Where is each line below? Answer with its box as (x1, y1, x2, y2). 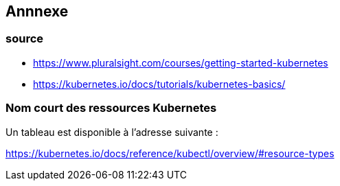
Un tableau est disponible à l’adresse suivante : (5, 126, 218, 138)
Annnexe (5, 3, 69, 20)
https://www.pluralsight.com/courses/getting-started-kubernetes (33, 56, 328, 69)
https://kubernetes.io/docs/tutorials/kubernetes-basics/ (33, 78, 286, 90)
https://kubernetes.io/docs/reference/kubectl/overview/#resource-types (5, 147, 335, 159)
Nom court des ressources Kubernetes (5, 101, 217, 115)
